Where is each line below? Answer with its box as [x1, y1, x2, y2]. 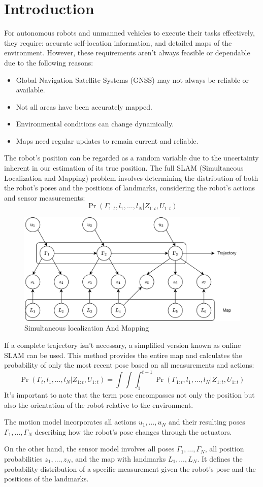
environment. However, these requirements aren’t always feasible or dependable [4, 47, 250, 58]
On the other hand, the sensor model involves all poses [4, 443, 175, 454]
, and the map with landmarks [71, 453, 166, 464]
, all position [205, 443, 244, 454]
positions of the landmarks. [4, 473, 89, 484]
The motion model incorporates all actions [4, 416, 137, 427]
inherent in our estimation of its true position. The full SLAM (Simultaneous [4, 163, 244, 173]
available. [16, 84, 45, 95]
